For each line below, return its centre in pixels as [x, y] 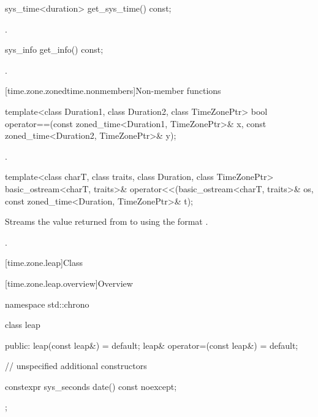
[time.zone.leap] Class [44, 263]
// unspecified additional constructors [76, 366]
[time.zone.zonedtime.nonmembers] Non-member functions [113, 91]
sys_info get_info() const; [54, 49]
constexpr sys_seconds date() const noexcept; [91, 386]
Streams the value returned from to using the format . [107, 221]
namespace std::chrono [47, 304]
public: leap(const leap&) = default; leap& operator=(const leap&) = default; [152, 345]
